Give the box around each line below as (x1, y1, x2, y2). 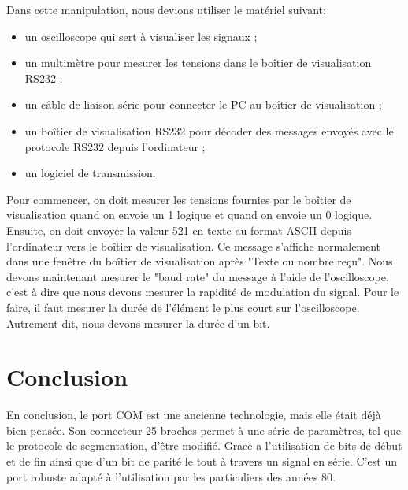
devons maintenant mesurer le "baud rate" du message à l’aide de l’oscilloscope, (6, 268, 389, 284)
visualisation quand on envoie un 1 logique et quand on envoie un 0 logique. (6, 206, 373, 223)
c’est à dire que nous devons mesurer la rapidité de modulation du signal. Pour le (6, 284, 399, 300)
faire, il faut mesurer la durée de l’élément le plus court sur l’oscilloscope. (6, 299, 360, 315)
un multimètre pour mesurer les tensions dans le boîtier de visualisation (24, 54, 372, 71)
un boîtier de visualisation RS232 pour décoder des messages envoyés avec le (24, 122, 394, 139)
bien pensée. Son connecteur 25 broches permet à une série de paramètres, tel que (6, 421, 401, 438)
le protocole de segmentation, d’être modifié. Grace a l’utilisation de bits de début (6, 437, 402, 454)
